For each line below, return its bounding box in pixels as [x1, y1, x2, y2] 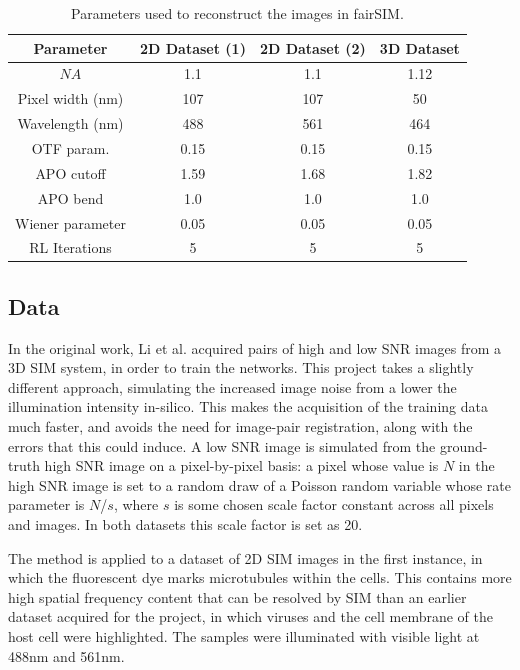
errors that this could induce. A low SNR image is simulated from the [8, 435, 436, 456]
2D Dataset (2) [259, 37, 366, 58]
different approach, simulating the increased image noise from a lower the [8, 376, 457, 397]
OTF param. [31, 137, 110, 158]
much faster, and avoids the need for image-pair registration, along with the [8, 416, 473, 437]
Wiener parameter [15, 212, 126, 233]
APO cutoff [35, 162, 106, 183]
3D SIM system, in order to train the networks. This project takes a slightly [8, 357, 474, 378]
